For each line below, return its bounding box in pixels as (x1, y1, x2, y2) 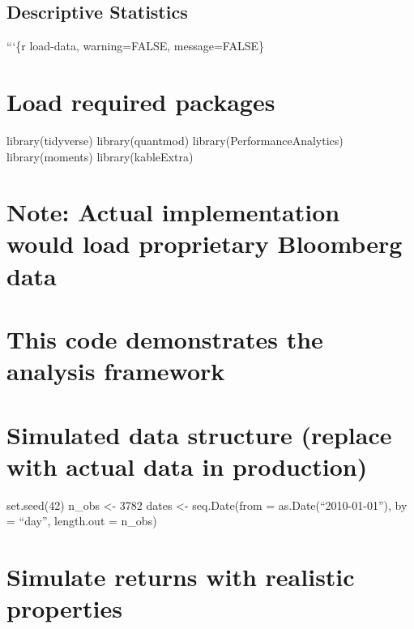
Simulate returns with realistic (6, 560, 355, 593)
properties (6, 592, 122, 625)
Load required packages (6, 84, 275, 118)
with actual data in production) (6, 449, 368, 482)
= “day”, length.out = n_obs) (6, 512, 157, 529)
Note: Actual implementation (6, 195, 340, 229)
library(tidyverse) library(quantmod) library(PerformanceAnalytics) (6, 131, 344, 148)
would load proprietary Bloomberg (6, 227, 403, 260)
